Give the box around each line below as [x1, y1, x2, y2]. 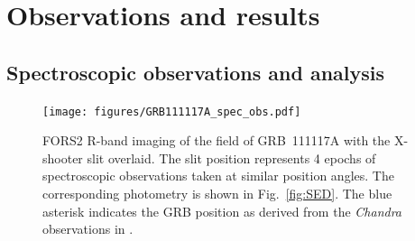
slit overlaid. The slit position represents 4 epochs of [87, 148, 376, 167]
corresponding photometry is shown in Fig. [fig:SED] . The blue [42, 184, 392, 203]
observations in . [42, 219, 134, 238]
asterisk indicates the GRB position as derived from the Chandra [42, 201, 402, 220]
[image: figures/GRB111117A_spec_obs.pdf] [42, 105, 301, 118]
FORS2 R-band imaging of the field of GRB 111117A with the [42, 131, 391, 150]
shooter [42, 148, 83, 167]
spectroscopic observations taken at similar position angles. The [42, 166, 394, 185]
